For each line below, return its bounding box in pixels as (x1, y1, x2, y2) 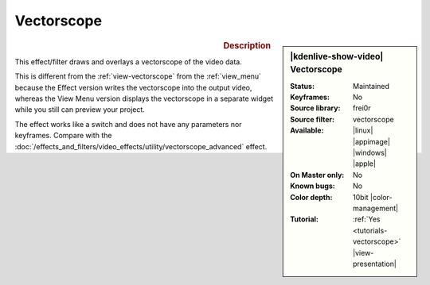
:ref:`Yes (353, 214, 381, 224)
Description (223, 40, 271, 51)
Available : (290, 125, 324, 135)
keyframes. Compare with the (14, 131, 112, 141)
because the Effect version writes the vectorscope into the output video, (14, 83, 252, 92)
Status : (290, 81, 315, 91)
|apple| (353, 159, 376, 168)
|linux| (353, 125, 373, 135)
